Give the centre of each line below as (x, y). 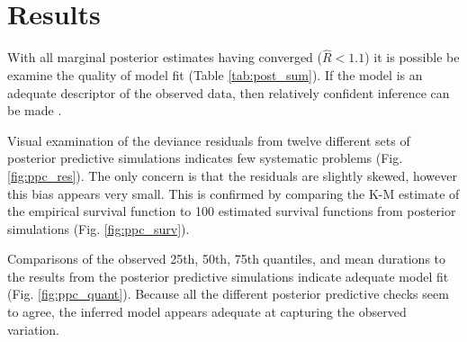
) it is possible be (412, 57)
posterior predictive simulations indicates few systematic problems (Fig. (205, 158)
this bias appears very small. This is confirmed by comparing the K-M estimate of (233, 193)
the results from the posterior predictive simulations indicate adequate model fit (228, 276)
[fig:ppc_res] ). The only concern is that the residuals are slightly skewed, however (232, 175)
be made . (35, 110)
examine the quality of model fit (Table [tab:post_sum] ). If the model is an (215, 74)
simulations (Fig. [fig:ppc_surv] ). (99, 228)
